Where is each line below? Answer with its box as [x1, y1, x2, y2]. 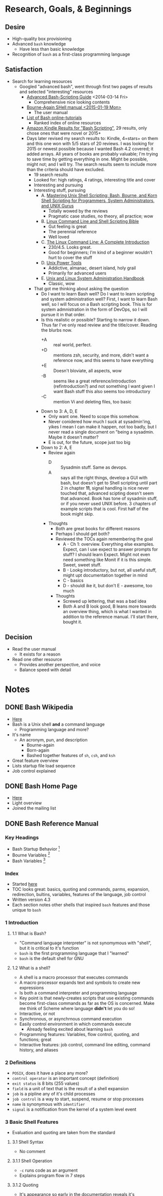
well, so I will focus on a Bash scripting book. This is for [41, 301, 152, 307]
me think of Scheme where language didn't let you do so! [19, 1005, 135, 1011]
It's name [12, 732, 31, 738]
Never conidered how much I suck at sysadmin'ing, [48, 419, 152, 424]
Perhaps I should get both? [55, 531, 110, 537]
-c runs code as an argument [19, 1167, 78, 1174]
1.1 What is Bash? [12, 930, 46, 936]
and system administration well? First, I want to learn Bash [41, 296, 158, 302]
